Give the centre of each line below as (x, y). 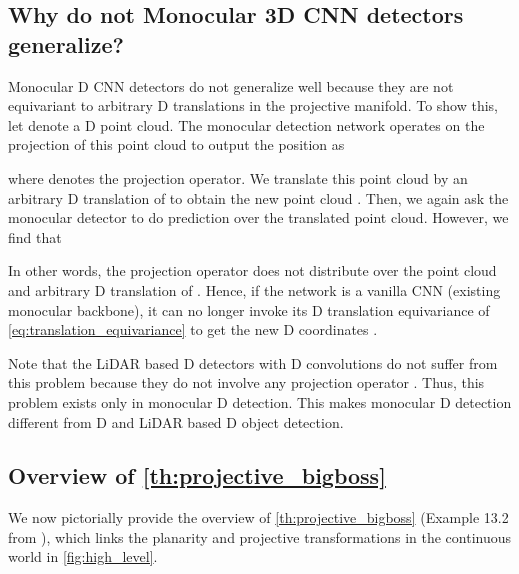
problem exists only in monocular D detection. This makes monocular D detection (260, 401)
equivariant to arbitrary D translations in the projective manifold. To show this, (253, 105)
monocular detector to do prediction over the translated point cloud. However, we (258, 217)
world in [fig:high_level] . (83, 556)
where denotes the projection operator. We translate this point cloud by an (238, 177)
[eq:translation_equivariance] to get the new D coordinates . (193, 329)
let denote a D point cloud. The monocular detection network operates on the (246, 124)
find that (35, 236)
